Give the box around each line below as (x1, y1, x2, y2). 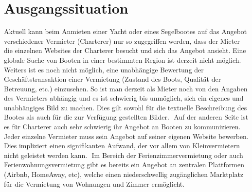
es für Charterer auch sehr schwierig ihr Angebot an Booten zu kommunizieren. (4, 122, 241, 132)
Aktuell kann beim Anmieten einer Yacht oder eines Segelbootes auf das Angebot (4, 26, 247, 36)
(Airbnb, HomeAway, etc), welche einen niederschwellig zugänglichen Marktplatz (4, 169, 244, 179)
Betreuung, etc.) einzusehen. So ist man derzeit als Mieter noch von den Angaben (4, 83, 248, 93)
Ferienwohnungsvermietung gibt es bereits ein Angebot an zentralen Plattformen (4, 159, 244, 170)
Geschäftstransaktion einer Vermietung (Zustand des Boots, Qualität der (4, 74, 221, 84)
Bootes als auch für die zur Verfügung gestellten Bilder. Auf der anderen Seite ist (4, 112, 249, 122)
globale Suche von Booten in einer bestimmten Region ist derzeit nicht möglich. (4, 54, 241, 65)
